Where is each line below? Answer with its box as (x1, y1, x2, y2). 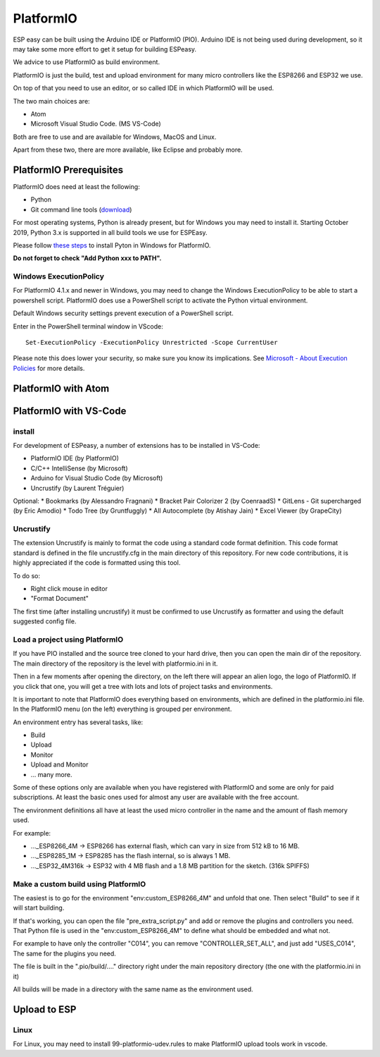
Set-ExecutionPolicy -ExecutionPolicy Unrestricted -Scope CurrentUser (25, 338, 278, 347)
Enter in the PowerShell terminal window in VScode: (13, 322, 163, 331)
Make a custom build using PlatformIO (13, 879, 146, 888)
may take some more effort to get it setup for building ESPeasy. (13, 44, 197, 53)
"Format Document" (30, 594, 89, 603)
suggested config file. (13, 617, 77, 625)
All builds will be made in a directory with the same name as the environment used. (13, 985, 253, 994)
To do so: (13, 571, 40, 580)
